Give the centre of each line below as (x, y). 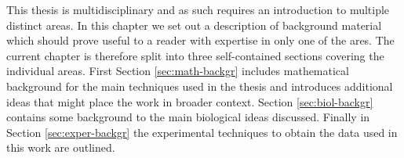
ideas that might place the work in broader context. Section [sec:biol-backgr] (190, 101)
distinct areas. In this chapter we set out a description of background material (194, 25)
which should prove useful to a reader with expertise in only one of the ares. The (200, 40)
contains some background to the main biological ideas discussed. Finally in (188, 117)
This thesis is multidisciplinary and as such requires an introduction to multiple (198, 9)
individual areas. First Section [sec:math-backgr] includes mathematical (178, 71)
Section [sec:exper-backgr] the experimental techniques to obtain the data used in (202, 132)
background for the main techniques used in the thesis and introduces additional (200, 86)
